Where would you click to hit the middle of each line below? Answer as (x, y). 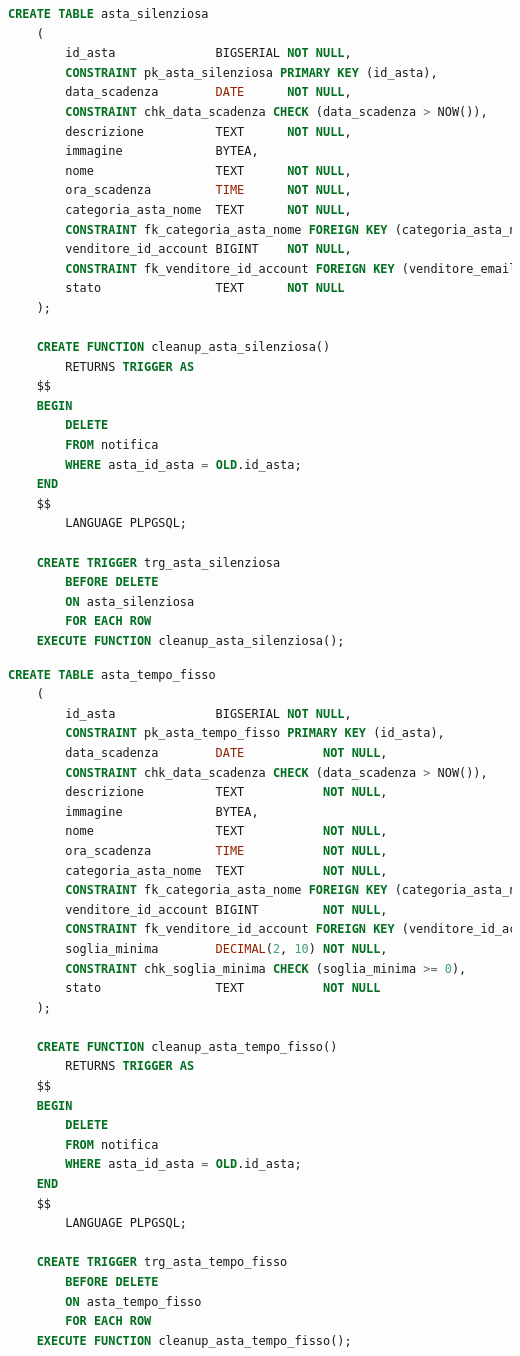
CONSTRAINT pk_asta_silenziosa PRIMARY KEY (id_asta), (251, 72)
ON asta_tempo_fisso (133, 1301)
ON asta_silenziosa (130, 601)
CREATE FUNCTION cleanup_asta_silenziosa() (183, 347)
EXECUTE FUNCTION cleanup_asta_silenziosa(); (190, 641)
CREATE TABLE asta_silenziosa (108, 14)
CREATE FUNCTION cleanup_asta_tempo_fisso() (187, 1046)
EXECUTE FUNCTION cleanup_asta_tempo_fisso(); (194, 1340)
